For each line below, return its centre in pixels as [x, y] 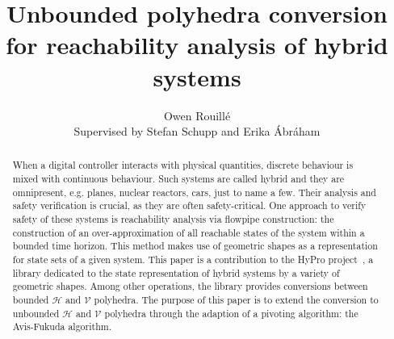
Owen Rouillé [197, 115]
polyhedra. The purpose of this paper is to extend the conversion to [236, 300]
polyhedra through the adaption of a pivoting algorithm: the [231, 313]
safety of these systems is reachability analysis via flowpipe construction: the [173, 219]
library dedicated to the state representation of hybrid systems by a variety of [176, 272]
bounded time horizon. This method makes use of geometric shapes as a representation [195, 246]
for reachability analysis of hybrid [197, 45]
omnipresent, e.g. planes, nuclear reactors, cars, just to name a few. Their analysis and [194, 192]
